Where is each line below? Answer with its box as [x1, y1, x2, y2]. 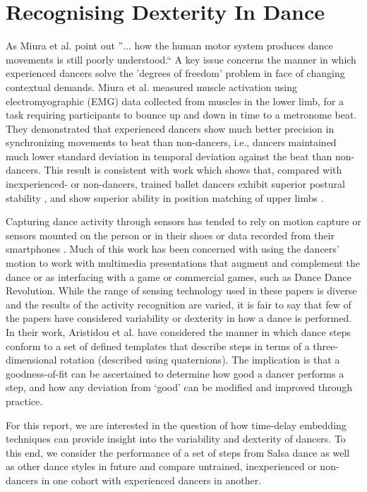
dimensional [6, 352, 57, 367]
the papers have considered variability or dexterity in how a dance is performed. [6, 311, 352, 325]
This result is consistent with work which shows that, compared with [44, 162, 342, 177]
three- [313, 338, 339, 353]
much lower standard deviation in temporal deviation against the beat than [6, 148, 332, 163]
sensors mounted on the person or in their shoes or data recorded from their [6, 227, 335, 242]
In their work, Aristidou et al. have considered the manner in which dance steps [6, 325, 351, 339]
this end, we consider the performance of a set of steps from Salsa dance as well [6, 445, 350, 460]
